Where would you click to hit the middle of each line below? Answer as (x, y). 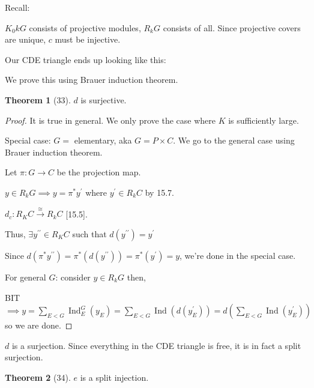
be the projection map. (99, 172)
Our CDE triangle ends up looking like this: (86, 59)
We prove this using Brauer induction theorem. (92, 80)
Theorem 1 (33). (38, 99)
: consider (73, 277)
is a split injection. (114, 377)
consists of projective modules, (85, 27)
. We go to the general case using (234, 140)
